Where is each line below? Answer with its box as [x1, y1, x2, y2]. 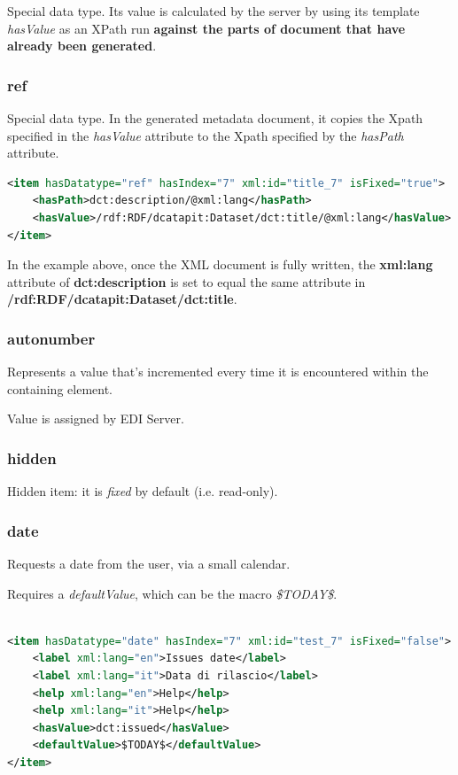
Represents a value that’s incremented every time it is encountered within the [7, 362, 429, 381]
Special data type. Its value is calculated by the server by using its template [7, 2, 420, 19]
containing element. [7, 379, 113, 398]
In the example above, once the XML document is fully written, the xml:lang [7, 255, 433, 274]
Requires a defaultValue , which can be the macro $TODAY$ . [7, 584, 338, 602]
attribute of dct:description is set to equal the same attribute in [7, 272, 366, 291]
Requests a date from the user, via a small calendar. [7, 554, 291, 572]
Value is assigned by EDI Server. [7, 409, 184, 428]
